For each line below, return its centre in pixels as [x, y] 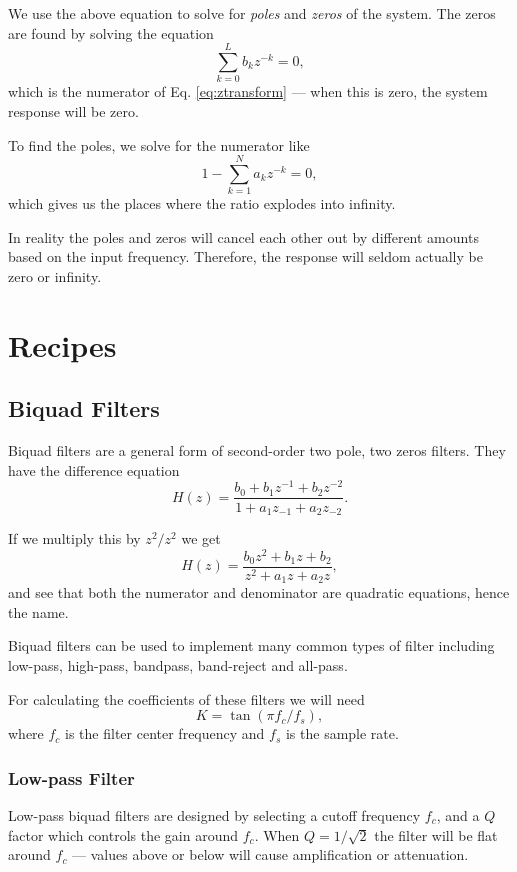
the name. [38, 611]
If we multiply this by [74, 537]
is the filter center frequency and [165, 733]
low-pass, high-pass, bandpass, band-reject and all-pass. [178, 664]
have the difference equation [94, 469]
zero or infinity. [55, 276]
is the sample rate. [342, 733]
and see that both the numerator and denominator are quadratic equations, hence [259, 592]
